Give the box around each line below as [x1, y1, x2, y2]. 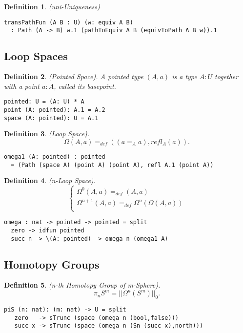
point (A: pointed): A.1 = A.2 [4, 106, 105, 113]
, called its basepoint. [54, 81, 116, 91]
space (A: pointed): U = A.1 [4, 114, 99, 122]
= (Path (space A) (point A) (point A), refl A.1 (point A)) [11, 161, 214, 168]
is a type [172, 71, 197, 82]
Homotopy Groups [4, 256, 100, 271]
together [215, 71, 239, 82]
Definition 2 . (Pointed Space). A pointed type [4, 71, 143, 82]
